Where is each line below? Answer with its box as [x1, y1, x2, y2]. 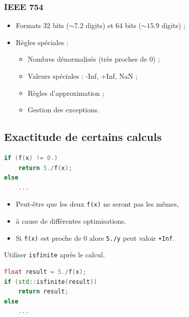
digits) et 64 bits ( [85, 20, 141, 31]
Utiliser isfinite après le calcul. [4, 249, 105, 260]
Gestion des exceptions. [27, 104, 99, 115]
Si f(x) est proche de [15, 232, 81, 243]
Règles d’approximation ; [27, 87, 104, 98]
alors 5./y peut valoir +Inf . [89, 232, 175, 243]
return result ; [18, 288, 68, 295]
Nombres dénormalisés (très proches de [27, 54, 147, 64]
